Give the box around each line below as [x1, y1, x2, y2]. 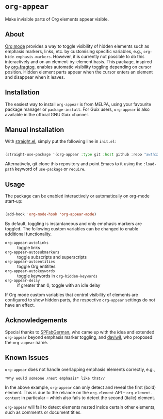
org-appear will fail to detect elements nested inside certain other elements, [5, 404, 156, 410]
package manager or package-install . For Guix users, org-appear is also [5, 106, 150, 112]
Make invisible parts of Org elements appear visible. [5, 16, 109, 22]
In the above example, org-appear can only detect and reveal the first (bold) [5, 384, 156, 390]
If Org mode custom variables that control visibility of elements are [5, 292, 138, 297]
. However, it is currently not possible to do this [50, 53, 145, 59]
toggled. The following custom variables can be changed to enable [5, 226, 139, 231]
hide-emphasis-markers [5, 54, 51, 59]
